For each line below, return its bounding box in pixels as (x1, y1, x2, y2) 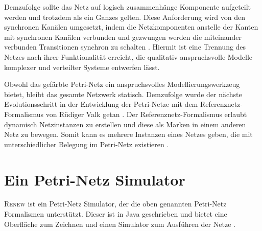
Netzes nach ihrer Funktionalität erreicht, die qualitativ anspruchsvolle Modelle (4, 51, 252, 62)
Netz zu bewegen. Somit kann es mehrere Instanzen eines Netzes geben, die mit (4, 129, 253, 140)
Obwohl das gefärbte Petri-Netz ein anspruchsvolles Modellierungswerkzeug (4, 79, 240, 89)
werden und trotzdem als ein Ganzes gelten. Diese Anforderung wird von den (4, 11, 246, 22)
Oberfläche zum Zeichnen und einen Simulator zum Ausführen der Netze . (4, 218, 235, 229)
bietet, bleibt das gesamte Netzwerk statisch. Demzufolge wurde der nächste (4, 88, 242, 99)
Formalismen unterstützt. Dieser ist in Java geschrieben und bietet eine (4, 209, 227, 219)
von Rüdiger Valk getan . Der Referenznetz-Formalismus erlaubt (45, 108, 247, 119)
